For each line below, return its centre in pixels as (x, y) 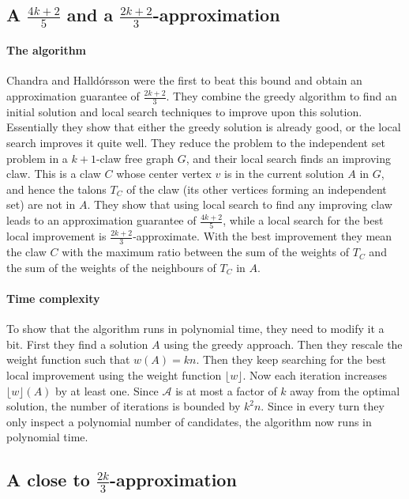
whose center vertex (164, 174)
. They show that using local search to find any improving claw (240, 204)
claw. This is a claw (54, 174)
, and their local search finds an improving (288, 158)
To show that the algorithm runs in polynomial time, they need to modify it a (195, 329)
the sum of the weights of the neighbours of (111, 267)
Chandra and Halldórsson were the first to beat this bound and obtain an (184, 80)
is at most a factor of (226, 390)
